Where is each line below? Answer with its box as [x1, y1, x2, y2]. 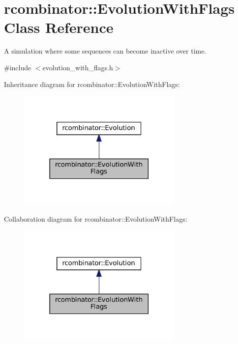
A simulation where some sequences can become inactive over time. [4, 46, 207, 56]
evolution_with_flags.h [42, 62, 113, 72]
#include [4, 62, 31, 72]
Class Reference [4, 17, 114, 37]
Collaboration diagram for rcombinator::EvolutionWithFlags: [4, 214, 187, 224]
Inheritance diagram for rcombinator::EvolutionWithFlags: [4, 79, 180, 89]
